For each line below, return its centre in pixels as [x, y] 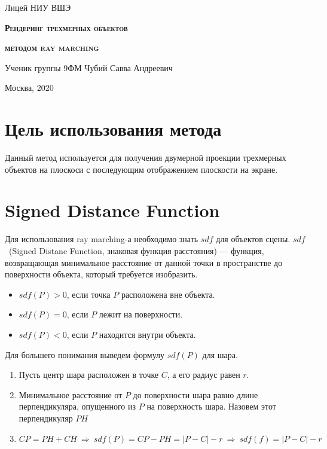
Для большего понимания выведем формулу [85, 354]
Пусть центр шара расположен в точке [89, 375]
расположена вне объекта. [168, 294]
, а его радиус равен [204, 375]
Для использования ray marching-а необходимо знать [102, 239]
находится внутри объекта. [147, 334]
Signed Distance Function [112, 210]
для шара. [220, 354]
